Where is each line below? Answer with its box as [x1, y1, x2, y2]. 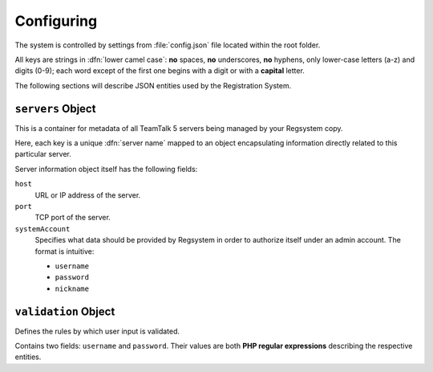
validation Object [14, 305, 115, 318]
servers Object [14, 101, 96, 116]
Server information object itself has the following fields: [14, 164, 198, 174]
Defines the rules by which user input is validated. [14, 326, 180, 336]
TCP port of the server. [34, 213, 111, 223]
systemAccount [14, 224, 71, 233]
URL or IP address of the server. [34, 190, 141, 200]
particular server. [14, 149, 71, 159]
